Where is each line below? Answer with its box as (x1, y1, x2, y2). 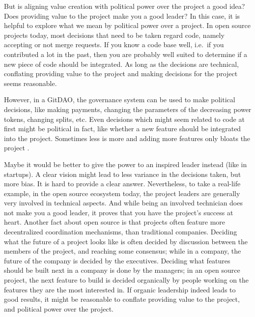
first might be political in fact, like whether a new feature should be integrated (4, 123, 241, 134)
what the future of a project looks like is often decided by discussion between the (4, 236, 248, 246)
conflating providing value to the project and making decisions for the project (4, 68, 238, 79)
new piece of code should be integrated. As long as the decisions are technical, (4, 58, 239, 69)
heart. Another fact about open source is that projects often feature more (4, 217, 226, 227)
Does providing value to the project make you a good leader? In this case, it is (4, 10, 240, 21)
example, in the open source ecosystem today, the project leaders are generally (4, 188, 240, 198)
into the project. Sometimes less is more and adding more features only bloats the (4, 133, 251, 143)
